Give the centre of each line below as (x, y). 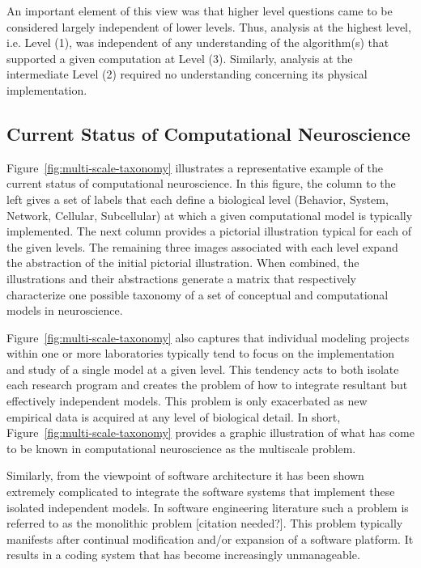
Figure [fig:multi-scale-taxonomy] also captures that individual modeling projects (208, 337)
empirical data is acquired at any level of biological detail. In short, (174, 416)
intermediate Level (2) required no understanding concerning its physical (187, 74)
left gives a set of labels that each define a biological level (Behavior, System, (198, 199)
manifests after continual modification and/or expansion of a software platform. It (210, 538)
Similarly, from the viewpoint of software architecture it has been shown (185, 475)
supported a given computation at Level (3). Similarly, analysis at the (180, 58)
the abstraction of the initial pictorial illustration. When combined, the (183, 263)
